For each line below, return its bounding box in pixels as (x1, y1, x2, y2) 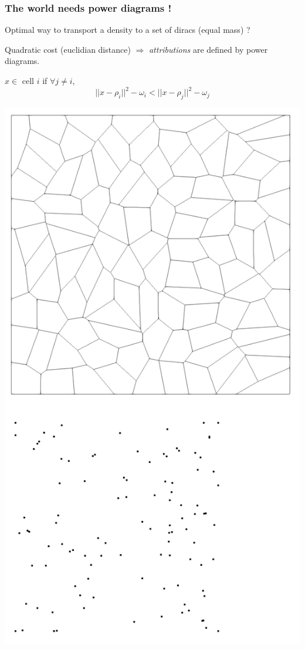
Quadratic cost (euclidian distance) (5, 43, 131, 55)
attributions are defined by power (148, 43, 268, 55)
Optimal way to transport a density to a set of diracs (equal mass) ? (5, 23, 250, 36)
